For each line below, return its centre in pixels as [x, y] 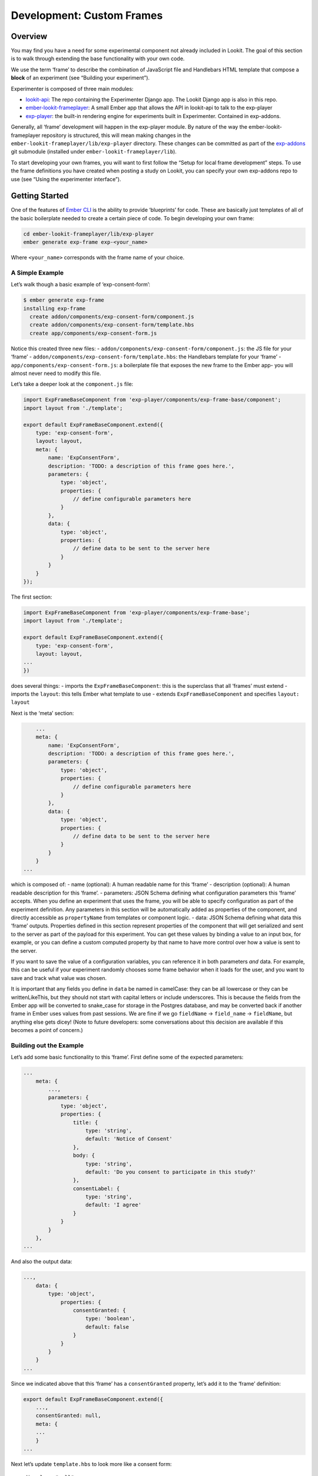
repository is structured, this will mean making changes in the [116, 135]
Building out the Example [47, 1045]
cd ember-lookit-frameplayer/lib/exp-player [89, 234]
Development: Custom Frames [87, 15]
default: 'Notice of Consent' [129, 1139]
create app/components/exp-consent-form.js [93, 333]
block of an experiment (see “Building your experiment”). [80, 78]
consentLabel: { [96, 1188]
